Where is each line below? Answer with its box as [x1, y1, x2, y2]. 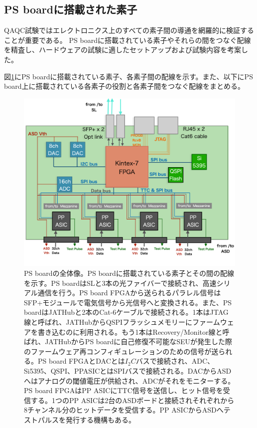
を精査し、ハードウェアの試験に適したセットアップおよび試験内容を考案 [4, 44, 241, 55]
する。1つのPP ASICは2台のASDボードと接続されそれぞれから [30, 395, 235, 405]
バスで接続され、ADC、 [135, 356, 215, 366]
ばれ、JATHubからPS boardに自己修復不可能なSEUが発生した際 [24, 336, 233, 347]
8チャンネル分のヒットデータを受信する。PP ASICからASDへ [24, 405, 224, 415]
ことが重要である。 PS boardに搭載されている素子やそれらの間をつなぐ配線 [4, 34, 251, 45]
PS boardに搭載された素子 [4, 1, 137, 17]
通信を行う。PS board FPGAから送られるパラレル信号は [37, 287, 221, 298]
